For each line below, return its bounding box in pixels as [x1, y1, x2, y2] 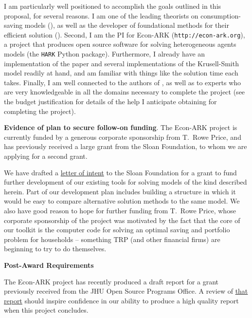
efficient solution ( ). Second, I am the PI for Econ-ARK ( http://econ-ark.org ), [4, 29, 245, 39]
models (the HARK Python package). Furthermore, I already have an [4, 49, 205, 59]
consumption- [200, 10, 241, 20]
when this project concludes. [4, 305, 89, 315]
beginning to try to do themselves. [4, 243, 107, 254]
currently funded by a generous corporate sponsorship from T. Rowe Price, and [4, 131, 241, 142]
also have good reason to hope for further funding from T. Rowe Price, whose [4, 206, 236, 215]
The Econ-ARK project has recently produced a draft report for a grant [4, 276, 219, 286]
